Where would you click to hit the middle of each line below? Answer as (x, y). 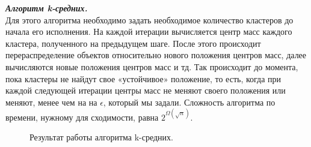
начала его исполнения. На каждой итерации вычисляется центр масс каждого (149, 31)
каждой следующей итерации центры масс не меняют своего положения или (146, 90)
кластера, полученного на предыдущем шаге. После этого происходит (133, 43)
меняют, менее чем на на (51, 102)
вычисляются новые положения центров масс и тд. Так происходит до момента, (152, 66)
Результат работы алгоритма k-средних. (101, 137)
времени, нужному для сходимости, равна (82, 117)
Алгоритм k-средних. (47, 8)
